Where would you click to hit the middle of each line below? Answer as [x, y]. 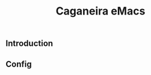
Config [19, 64]
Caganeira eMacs [100, 11]
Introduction [29, 44]
